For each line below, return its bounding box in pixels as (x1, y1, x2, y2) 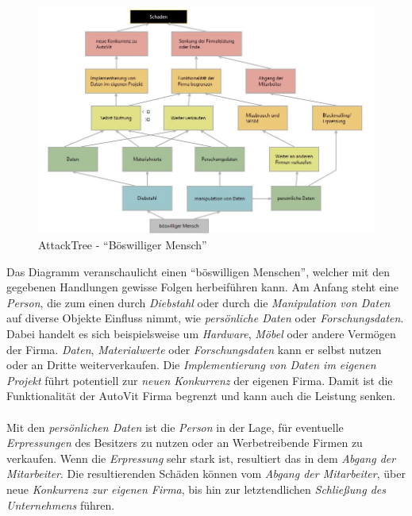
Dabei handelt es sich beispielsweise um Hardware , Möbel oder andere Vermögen (6, 325, 396, 341)
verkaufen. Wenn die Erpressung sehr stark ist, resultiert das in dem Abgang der (6, 449, 396, 466)
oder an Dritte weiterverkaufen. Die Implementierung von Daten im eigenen (6, 356, 376, 373)
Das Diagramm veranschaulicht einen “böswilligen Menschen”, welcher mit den (6, 263, 390, 279)
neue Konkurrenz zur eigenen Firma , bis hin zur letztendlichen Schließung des (6, 480, 386, 497)
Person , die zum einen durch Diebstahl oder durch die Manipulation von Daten (6, 294, 391, 310)
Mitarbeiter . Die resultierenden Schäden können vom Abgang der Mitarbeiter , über (6, 465, 406, 482)
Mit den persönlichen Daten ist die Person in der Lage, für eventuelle (6, 418, 344, 435)
